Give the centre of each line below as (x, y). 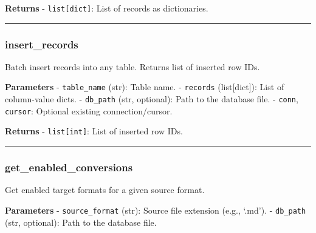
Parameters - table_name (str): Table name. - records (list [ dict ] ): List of (145, 87)
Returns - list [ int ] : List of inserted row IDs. (94, 131)
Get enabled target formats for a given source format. (105, 190)
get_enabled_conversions (69, 167)
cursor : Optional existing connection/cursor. (89, 110)
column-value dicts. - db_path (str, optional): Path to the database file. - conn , (152, 99)
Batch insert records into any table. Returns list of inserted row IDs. (132, 66)
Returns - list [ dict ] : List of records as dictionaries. (107, 8)
